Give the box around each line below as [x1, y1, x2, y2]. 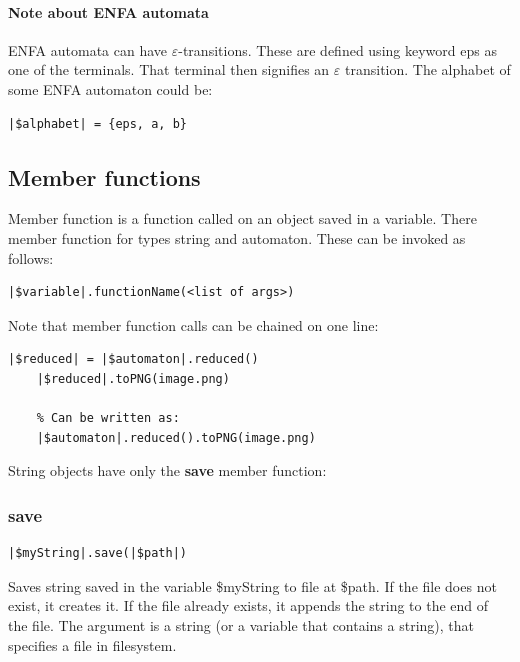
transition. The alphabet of [345, 59, 511, 80]
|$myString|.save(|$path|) [8, 546, 187, 561]
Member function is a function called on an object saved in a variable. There [8, 208, 477, 229]
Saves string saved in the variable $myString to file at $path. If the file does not [8, 575, 497, 596]
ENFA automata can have [8, 39, 168, 60]
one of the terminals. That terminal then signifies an [8, 59, 330, 80]
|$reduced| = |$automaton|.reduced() [8, 352, 259, 367]
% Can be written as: [36, 411, 180, 426]
